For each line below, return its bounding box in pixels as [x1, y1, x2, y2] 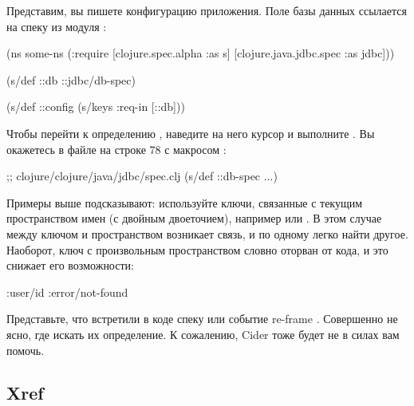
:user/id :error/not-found [6, 283, 128, 300]
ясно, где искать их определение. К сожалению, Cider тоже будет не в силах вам [6, 325, 400, 342]
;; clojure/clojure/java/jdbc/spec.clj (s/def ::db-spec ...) [6, 168, 278, 184]
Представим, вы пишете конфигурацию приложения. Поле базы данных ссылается [6, 2, 407, 18]
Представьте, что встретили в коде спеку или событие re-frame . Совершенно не [6, 310, 398, 327]
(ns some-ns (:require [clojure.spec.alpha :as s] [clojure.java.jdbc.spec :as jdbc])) [6, 45, 395, 61]
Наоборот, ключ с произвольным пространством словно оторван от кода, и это [6, 241, 388, 258]
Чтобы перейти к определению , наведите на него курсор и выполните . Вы [6, 124, 375, 141]
